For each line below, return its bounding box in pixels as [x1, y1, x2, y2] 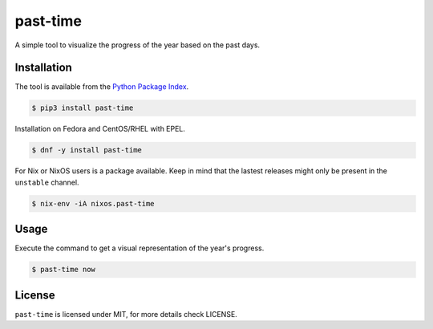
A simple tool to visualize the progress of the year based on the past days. [14, 40, 261, 50]
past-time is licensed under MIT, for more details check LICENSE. [14, 309, 238, 319]
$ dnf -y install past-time [31, 145, 142, 155]
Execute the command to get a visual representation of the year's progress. [14, 243, 265, 253]
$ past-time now [31, 265, 96, 274]
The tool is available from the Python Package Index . [14, 82, 189, 91]
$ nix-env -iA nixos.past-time [31, 199, 156, 208]
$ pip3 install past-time [31, 104, 134, 112]
